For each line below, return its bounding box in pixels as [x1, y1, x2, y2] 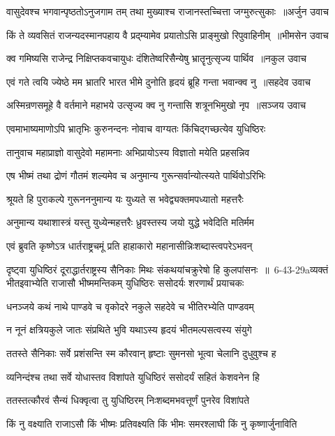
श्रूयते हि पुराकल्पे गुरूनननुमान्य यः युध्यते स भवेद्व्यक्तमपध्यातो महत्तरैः [6, 191, 244, 206]
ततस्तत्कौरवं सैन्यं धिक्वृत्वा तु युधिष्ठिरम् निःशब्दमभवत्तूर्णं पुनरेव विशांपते [6, 393, 250, 407]
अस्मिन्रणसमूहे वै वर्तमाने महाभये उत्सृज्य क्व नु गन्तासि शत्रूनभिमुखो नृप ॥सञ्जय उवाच [6, 98, 306, 112]
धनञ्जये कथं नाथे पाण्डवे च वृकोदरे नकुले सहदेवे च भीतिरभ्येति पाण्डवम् [6, 299, 254, 313]
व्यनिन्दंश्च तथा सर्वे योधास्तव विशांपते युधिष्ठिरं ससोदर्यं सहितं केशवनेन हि [6, 369, 260, 384]
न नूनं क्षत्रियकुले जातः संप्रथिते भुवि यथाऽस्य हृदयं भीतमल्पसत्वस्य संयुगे [6, 322, 252, 337]
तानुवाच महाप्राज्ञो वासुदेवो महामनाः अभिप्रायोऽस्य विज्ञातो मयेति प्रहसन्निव [6, 144, 250, 159]
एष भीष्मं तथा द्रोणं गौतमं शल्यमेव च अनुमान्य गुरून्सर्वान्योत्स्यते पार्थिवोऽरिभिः [6, 168, 266, 183]
